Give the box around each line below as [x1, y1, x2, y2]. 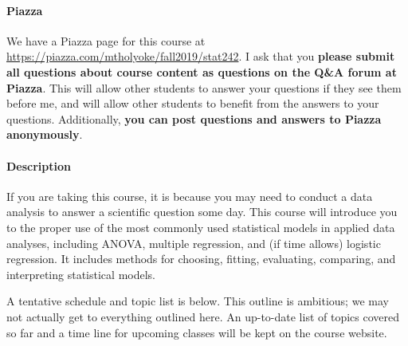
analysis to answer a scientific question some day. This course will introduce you [6, 203, 398, 220]
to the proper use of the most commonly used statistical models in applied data [6, 218, 395, 235]
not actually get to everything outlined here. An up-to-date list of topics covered [6, 308, 399, 324]
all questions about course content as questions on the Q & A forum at [6, 63, 397, 80]
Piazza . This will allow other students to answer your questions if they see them [6, 79, 402, 96]
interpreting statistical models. [6, 265, 155, 282]
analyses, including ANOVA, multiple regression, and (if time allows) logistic [6, 234, 381, 251]
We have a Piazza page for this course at [6, 32, 206, 49]
